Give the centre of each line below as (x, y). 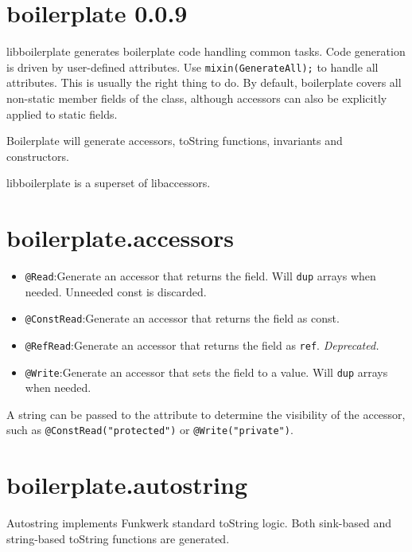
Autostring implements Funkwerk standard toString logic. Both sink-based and (199, 523)
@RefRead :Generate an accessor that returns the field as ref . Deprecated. (202, 345)
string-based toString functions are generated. (118, 538)
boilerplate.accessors (120, 238)
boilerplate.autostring (127, 485)
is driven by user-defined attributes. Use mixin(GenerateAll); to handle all (192, 67)
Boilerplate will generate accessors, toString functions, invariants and (175, 141)
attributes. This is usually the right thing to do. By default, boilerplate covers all (204, 82)
